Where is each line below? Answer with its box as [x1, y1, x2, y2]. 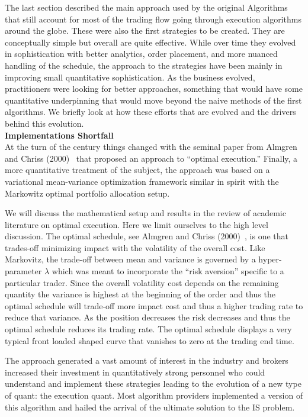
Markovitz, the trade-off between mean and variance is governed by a [5, 253, 256, 265]
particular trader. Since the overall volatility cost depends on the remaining [5, 276, 279, 288]
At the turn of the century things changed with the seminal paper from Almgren [5, 140, 297, 153]
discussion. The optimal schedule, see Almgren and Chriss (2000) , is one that [5, 230, 289, 242]
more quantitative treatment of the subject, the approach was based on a [5, 163, 270, 176]
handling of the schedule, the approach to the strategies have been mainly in [5, 59, 283, 71]
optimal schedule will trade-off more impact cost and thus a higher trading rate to [5, 299, 303, 312]
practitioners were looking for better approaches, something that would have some [5, 82, 303, 95]
